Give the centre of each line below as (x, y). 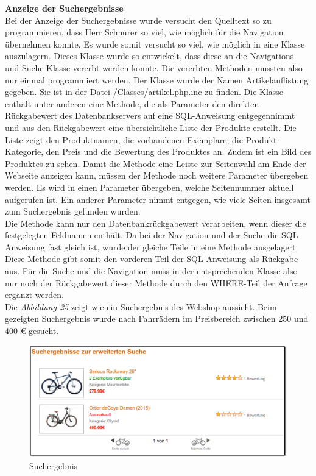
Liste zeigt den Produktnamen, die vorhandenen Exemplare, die (124, 139)
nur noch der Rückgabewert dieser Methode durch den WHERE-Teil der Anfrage (156, 282)
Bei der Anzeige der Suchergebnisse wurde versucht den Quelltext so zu (138, 20)
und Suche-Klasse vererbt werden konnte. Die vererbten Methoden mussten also (154, 67)
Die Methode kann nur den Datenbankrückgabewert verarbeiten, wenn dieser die (156, 223)
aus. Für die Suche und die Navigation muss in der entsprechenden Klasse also (151, 271)
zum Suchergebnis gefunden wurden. (73, 211)
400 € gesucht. (32, 331)
